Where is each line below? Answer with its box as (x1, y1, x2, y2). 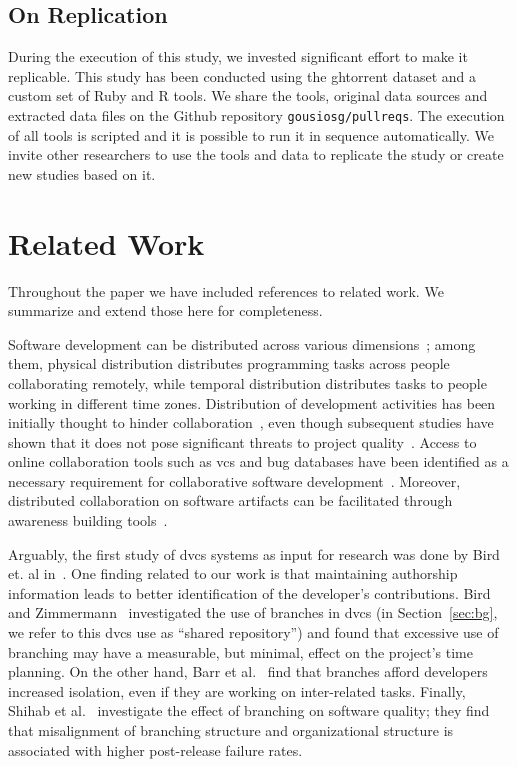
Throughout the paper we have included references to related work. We (8, 280, 444, 301)
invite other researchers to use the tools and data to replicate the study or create (8, 144, 504, 165)
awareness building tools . (8, 510, 168, 531)
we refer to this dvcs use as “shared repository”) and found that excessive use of (8, 622, 499, 643)
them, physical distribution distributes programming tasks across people (8, 353, 450, 374)
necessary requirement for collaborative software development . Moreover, (8, 470, 461, 491)
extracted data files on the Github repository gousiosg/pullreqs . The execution (8, 104, 505, 125)
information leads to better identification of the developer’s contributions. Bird (8, 582, 491, 603)
